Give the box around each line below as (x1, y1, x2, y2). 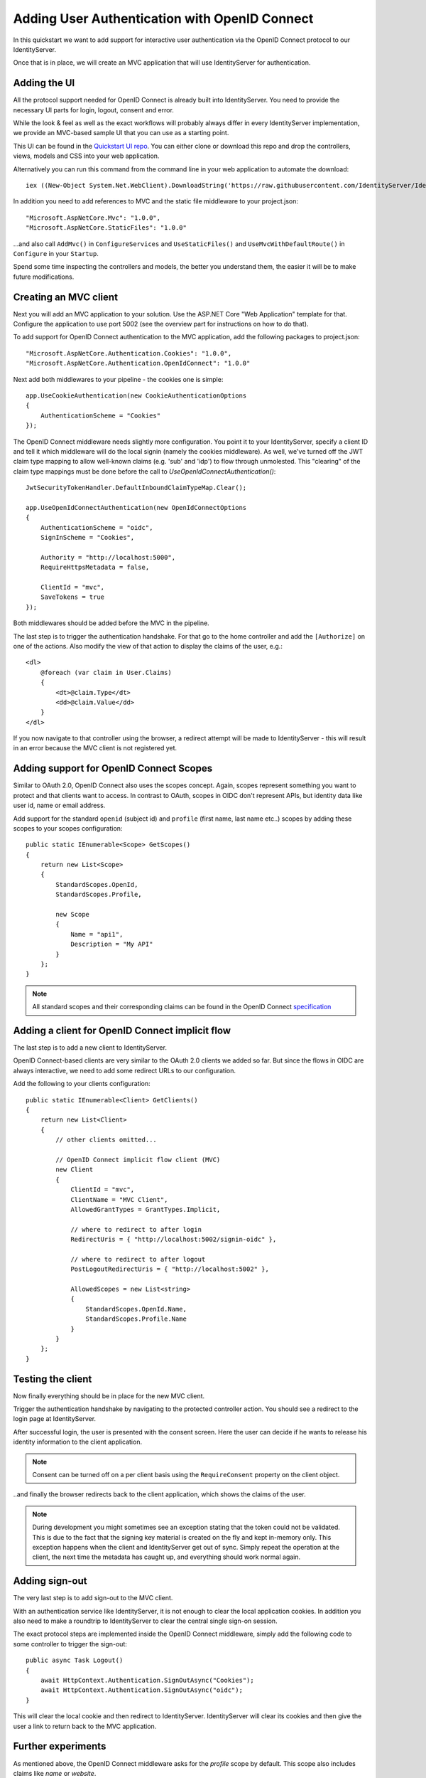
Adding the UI (13, 77, 75, 89)
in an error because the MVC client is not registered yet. (13, 744, 177, 752)
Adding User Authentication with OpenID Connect (13, 11, 314, 26)
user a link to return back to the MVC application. (13, 1722, 157, 1730)
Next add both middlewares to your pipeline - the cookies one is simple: (13, 375, 224, 383)
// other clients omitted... (55, 1136, 158, 1144)
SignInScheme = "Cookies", (40, 533, 135, 542)
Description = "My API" (70, 940, 153, 949)
